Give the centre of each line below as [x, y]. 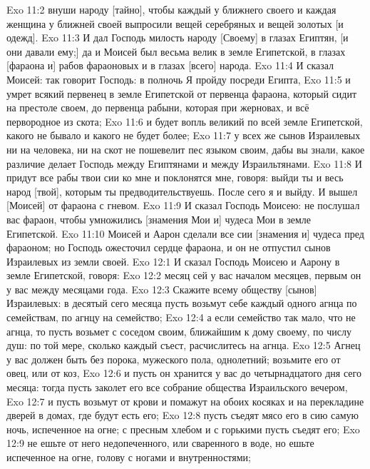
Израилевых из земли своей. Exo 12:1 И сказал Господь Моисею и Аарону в [173, 261]
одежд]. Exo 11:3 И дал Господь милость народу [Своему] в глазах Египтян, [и [178, 37]
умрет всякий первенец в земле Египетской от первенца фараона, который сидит [182, 93]
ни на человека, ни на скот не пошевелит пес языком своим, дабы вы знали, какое [186, 149]
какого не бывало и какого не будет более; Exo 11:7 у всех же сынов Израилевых [184, 135]
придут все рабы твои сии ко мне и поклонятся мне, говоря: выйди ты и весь [175, 177]
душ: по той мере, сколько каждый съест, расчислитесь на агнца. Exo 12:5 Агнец [184, 345]
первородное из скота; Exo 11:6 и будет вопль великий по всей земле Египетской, [185, 121]
